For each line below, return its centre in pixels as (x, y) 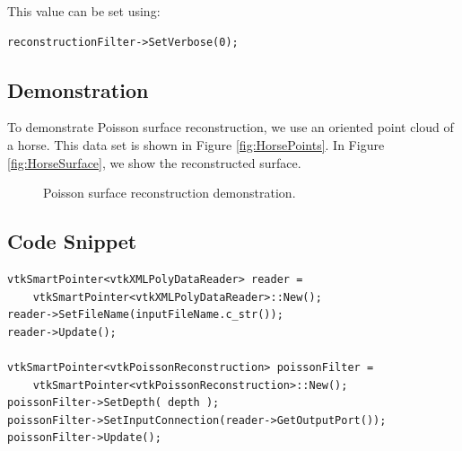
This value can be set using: (84, 11)
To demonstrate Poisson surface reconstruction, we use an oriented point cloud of (231, 127)
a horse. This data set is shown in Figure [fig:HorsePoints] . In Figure (196, 144)
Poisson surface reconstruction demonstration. (170, 193)
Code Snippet (72, 241)
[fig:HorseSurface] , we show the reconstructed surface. (154, 162)
